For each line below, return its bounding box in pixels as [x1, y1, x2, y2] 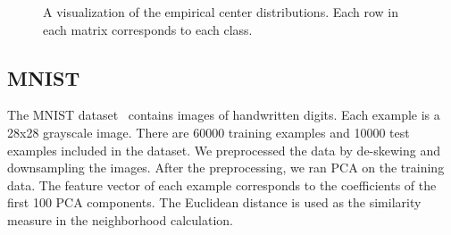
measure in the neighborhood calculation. [7, 210, 233, 229]
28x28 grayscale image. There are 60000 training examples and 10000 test [7, 122, 410, 141]
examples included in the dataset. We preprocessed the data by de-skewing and [7, 140, 440, 159]
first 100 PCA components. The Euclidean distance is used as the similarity [7, 193, 422, 212]
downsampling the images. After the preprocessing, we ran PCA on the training [7, 158, 445, 177]
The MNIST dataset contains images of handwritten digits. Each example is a [7, 105, 440, 124]
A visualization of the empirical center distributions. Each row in [43, 3, 399, 21]
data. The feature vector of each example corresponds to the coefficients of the [7, 175, 437, 194]
